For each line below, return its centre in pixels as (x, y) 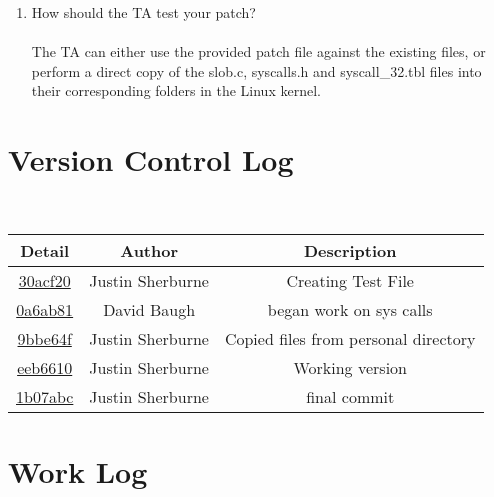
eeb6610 (45, 367)
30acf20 (44, 280)
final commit (350, 396)
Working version (350, 367)
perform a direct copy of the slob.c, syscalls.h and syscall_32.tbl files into (256, 70)
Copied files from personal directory (350, 338)
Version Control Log (151, 159)
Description (350, 250)
